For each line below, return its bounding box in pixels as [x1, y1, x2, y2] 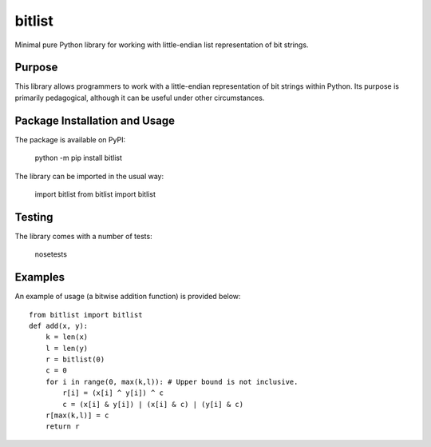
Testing [14, 210, 53, 224]
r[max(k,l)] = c [45, 411, 109, 420]
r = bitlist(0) [45, 355, 105, 364]
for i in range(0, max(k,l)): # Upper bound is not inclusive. [45, 377, 299, 386]
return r [45, 422, 80, 431]
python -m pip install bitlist [34, 153, 123, 163]
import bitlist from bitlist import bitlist [34, 189, 156, 199]
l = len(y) [45, 344, 89, 353]
